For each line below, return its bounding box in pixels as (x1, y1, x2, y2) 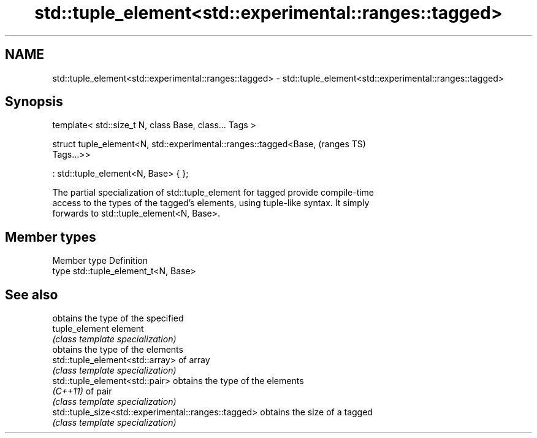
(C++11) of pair (52, 386, 112, 397)
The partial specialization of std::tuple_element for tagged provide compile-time (52, 187, 375, 198)
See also (5, 286, 58, 302)
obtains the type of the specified (52, 313, 184, 324)
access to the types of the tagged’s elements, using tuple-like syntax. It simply (52, 198, 370, 209)
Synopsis (5, 94, 63, 110)
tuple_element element (52, 323, 144, 334)
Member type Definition (52, 255, 148, 266)
